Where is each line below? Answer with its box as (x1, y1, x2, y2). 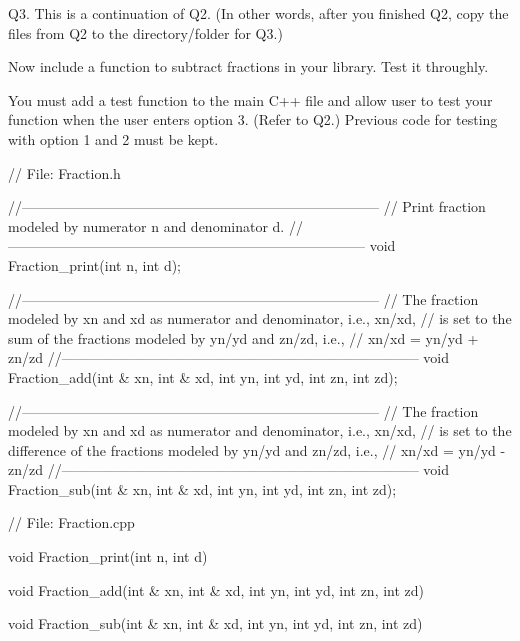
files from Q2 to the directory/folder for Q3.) (8, 22, 283, 43)
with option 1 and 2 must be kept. (8, 128, 219, 149)
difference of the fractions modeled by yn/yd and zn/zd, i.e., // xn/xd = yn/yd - (8, 439, 506, 460)
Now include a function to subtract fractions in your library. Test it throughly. (8, 56, 489, 77)
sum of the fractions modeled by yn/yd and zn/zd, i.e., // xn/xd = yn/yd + (8, 327, 479, 348)
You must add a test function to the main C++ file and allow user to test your (8, 89, 493, 110)
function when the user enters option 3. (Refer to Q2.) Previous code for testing (8, 109, 498, 130)
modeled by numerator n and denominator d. (8, 215, 285, 236)
